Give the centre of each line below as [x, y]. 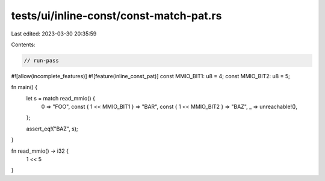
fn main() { [24, 87]
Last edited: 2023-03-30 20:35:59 [54, 34]
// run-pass [42, 60]
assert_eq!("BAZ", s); [52, 129]
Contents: [23, 44]
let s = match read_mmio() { [61, 98]
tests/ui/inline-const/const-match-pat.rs [116, 16]
